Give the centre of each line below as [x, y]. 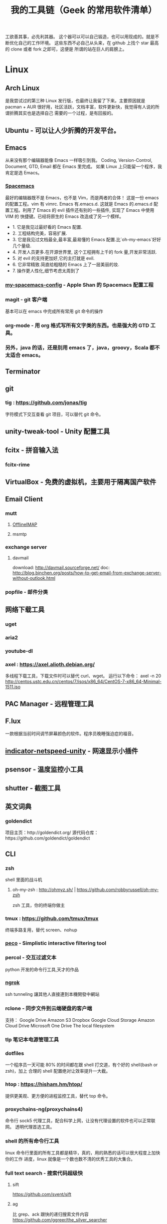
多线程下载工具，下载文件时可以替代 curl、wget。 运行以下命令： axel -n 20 [83, 676]
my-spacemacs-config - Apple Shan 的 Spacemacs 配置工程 [79, 285]
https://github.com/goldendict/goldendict [48, 838]
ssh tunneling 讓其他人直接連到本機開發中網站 [52, 994]
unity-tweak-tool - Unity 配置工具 [58, 432]
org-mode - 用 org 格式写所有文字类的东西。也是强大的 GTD [77, 325]
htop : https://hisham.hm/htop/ [44, 1084]
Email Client [24, 499]
